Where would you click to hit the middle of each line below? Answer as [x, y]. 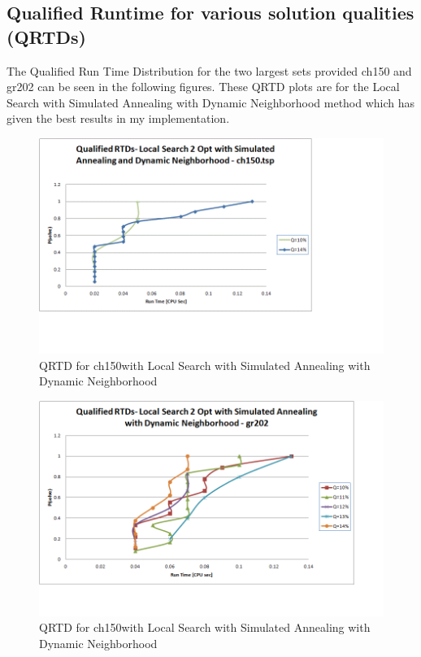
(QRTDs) [46, 36]
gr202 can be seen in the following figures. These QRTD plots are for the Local [203, 87]
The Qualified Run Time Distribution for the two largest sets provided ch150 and [209, 70]
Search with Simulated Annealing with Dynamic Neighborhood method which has [211, 102]
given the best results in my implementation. [118, 118]
